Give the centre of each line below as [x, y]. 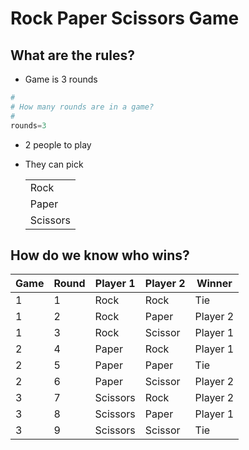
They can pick [54, 164]
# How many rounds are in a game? [82, 107]
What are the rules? [73, 55]
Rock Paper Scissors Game [125, 18]
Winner [214, 284]
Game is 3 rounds [61, 79]
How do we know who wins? [100, 255]
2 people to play [58, 144]
